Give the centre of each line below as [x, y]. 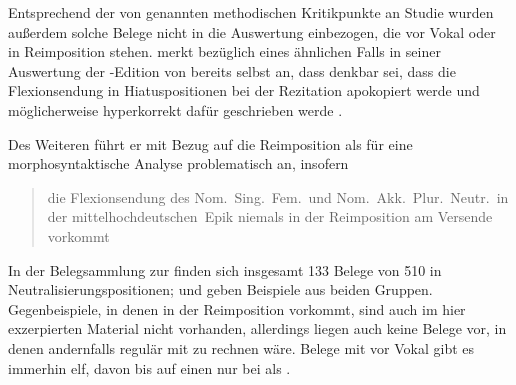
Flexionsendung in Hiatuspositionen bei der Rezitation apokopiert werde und [244, 90]
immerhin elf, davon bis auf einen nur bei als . [149, 367]
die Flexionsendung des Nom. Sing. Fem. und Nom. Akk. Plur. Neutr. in [278, 196]
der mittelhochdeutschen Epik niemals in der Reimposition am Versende [270, 216]
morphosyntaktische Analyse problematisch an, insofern [178, 163]
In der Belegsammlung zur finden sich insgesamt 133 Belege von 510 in [225, 269]
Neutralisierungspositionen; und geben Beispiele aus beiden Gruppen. [220, 289]
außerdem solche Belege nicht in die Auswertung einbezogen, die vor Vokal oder [252, 31]
